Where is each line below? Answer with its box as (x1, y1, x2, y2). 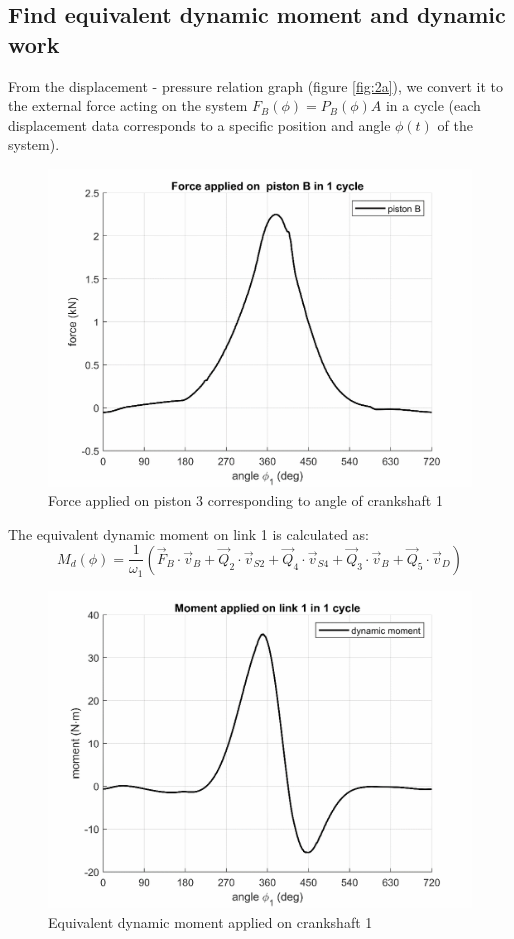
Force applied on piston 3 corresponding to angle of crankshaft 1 (48, 490, 443, 511)
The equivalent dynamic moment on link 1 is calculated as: (8, 523, 370, 544)
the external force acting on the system (8, 95, 248, 116)
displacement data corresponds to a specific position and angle (8, 114, 391, 135)
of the (437, 114, 473, 135)
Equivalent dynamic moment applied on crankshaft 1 (48, 912, 373, 933)
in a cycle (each (385, 95, 481, 116)
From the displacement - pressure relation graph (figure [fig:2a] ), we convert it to (8, 75, 503, 96)
